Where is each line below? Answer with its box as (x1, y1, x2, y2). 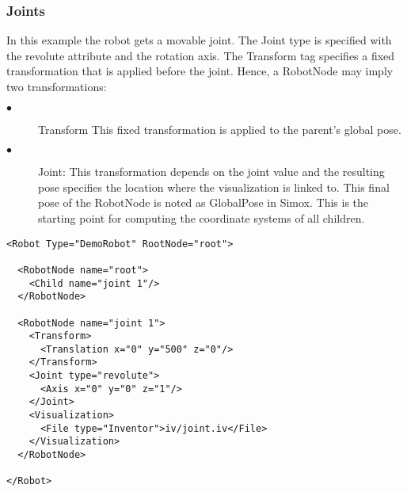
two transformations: (6, 78, 107, 94)
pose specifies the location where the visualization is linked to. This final (38, 178, 390, 195)
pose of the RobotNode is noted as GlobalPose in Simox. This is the (38, 194, 369, 211)
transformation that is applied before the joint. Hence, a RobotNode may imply (6, 63, 394, 79)
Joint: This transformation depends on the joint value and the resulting (38, 163, 385, 180)
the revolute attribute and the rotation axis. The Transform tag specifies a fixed (6, 47, 395, 63)
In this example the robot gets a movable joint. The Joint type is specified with (6, 32, 392, 48)
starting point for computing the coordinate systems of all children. (38, 209, 365, 226)
